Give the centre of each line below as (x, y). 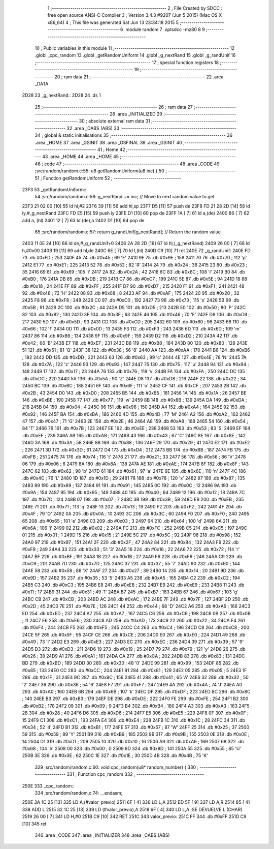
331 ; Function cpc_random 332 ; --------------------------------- (135, 774)
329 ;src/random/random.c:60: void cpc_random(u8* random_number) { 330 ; (117, 767)
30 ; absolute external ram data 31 (115, 121)
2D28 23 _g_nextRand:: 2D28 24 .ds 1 (61, 95)
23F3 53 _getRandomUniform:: (54, 189)
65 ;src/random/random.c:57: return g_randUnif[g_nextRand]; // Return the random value (128, 232)
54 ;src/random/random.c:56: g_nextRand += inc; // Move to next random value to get (125, 197)
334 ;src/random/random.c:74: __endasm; (79, 793)
